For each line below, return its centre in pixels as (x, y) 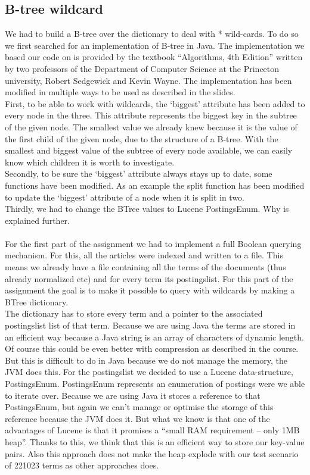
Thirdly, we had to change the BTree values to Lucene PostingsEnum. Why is (147, 209)
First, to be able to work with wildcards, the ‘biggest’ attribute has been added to (155, 103)
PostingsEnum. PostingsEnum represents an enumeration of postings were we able (155, 384)
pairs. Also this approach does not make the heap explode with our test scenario (152, 453)
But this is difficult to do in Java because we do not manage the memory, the (146, 360)
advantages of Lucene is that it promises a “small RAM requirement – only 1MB (152, 430)
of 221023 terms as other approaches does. (82, 465)
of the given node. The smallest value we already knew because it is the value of (151, 126)
